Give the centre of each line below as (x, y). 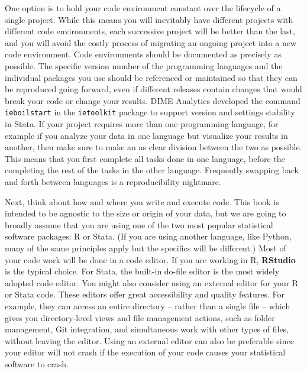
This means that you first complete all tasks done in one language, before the (145, 158)
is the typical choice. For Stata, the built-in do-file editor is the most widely (142, 271)
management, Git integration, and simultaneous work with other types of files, (147, 329)
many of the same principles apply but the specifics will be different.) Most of (146, 248)
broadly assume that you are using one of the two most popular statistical (139, 224)
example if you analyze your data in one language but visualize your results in (146, 135)
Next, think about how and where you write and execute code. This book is (142, 201)
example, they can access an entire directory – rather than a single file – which (148, 305)
